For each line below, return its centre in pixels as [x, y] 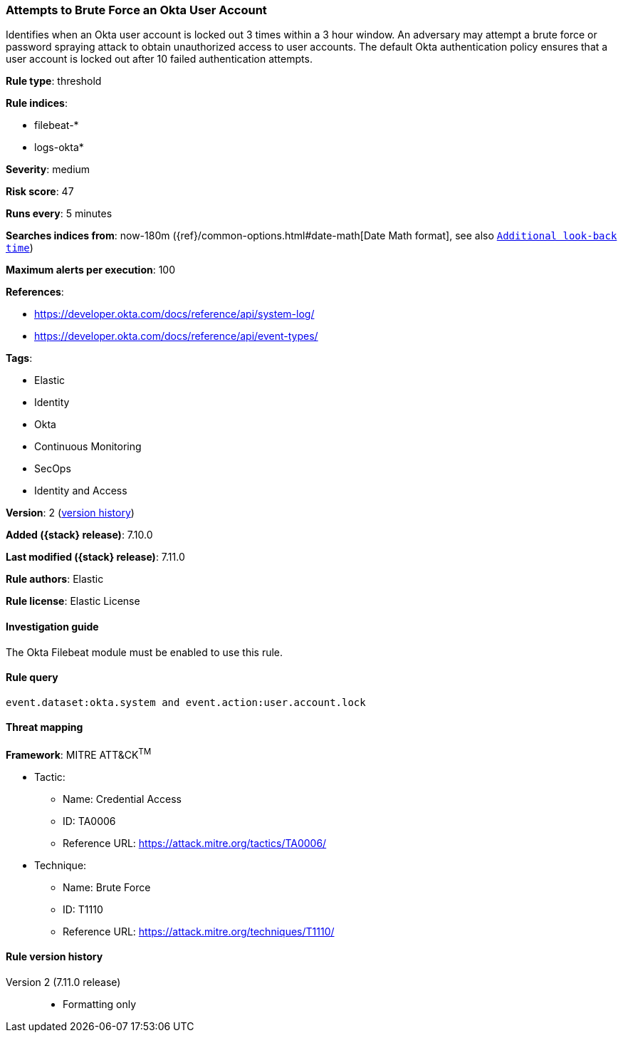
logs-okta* [59, 147]
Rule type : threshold [54, 81]
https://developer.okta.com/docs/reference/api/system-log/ [174, 314]
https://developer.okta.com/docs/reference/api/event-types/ [176, 336]
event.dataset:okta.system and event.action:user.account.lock [186, 702]
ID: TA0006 [89, 821]
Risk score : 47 [40, 192]
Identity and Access [81, 491]
